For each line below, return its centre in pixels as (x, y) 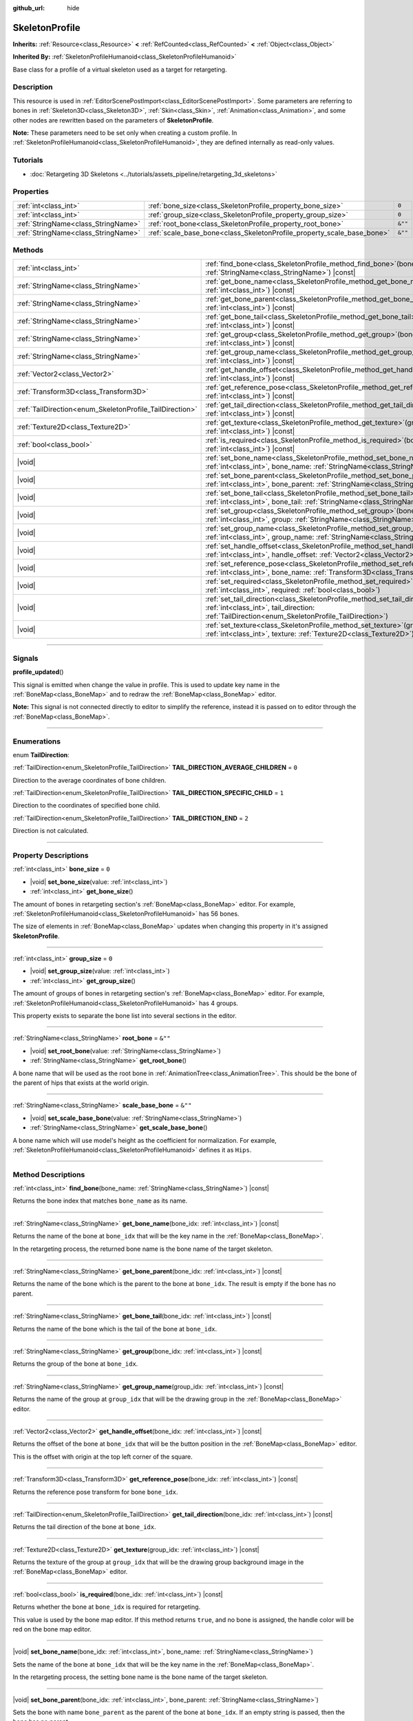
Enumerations (37, 741)
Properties (31, 191)
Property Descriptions (51, 855)
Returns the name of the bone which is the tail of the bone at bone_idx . (115, 1329)
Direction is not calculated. (51, 831)
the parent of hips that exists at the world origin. (81, 1083)
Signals (25, 658)
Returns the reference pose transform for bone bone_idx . (95, 1492)
